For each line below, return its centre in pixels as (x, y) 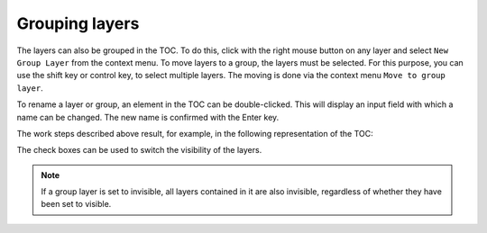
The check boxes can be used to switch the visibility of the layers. (139, 150)
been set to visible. (76, 204)
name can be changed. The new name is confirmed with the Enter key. (148, 117)
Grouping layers (78, 23)
